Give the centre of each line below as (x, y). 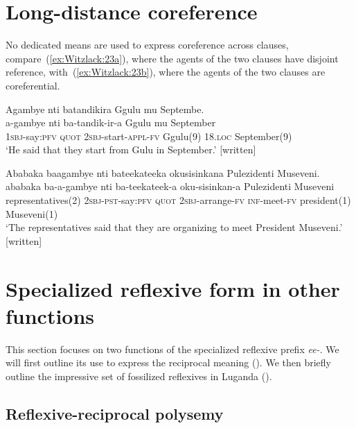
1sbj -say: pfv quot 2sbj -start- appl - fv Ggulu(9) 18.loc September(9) (149, 136)
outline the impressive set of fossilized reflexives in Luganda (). (139, 376)
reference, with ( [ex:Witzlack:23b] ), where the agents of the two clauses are (166, 72)
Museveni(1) (32, 213)
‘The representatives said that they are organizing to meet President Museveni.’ (174, 227)
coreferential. (33, 85)
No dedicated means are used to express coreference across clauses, (147, 45)
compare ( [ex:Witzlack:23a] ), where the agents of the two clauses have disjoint (172, 58)
